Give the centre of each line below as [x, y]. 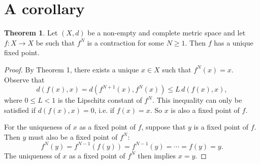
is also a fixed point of [205, 110]
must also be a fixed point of [73, 136]
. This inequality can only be [197, 100]
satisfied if [20, 110]
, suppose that [164, 127]
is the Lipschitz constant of [100, 100]
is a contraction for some [125, 42]
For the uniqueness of [38, 127]
